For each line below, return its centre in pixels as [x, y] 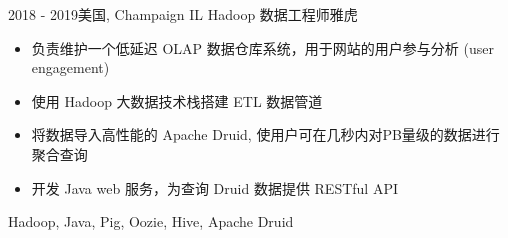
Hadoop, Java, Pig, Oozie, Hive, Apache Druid [151, 221]
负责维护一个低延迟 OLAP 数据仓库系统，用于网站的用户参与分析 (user [262, 47]
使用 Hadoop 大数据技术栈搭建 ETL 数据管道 [177, 100]
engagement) [70, 67]
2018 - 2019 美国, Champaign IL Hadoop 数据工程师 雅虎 [183, 14]
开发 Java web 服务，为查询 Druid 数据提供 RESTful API [214, 187]
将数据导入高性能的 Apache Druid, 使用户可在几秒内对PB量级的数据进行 [265, 134]
